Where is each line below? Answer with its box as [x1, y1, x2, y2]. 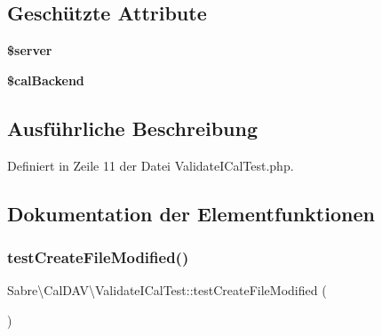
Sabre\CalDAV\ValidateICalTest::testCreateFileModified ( [7, 281, 327, 300]
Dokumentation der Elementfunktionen [7, 199, 375, 227]
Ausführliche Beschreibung [7, 114, 258, 141]
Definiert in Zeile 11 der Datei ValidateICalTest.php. [7, 156, 294, 174]
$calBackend [7, 70, 84, 89]
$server [7, 41, 52, 60]
